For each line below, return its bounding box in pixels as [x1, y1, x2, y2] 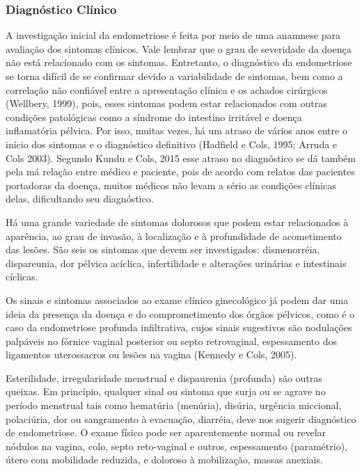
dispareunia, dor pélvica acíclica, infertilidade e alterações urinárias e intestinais [6, 255, 347, 270]
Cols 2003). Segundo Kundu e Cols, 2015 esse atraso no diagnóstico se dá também [6, 150, 356, 165]
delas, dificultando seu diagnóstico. [6, 191, 154, 206]
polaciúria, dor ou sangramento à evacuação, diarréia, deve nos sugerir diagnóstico [6, 411, 356, 426]
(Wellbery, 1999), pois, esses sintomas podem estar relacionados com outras [6, 96, 327, 111]
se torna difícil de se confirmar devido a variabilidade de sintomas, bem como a [6, 69, 343, 83]
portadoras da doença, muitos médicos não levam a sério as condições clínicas [6, 177, 336, 192]
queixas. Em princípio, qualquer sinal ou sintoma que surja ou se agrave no [6, 384, 326, 399]
